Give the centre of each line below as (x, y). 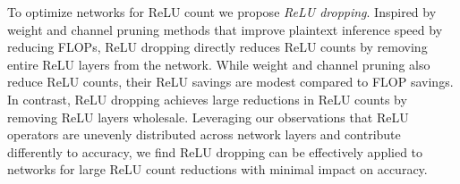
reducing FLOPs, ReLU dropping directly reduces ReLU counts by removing (217, 47)
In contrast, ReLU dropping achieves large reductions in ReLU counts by (207, 99)
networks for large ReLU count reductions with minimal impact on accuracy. (217, 169)
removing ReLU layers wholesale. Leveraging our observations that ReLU (208, 117)
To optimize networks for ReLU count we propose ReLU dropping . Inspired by (222, 12)
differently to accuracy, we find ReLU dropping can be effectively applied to (215, 151)
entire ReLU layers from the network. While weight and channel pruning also (219, 64)
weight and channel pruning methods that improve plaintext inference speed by (225, 29)
